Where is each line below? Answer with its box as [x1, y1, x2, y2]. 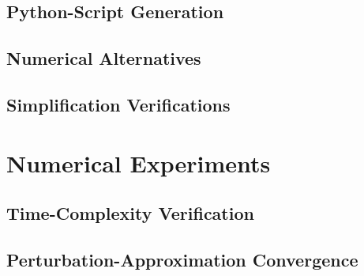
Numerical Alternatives [6, 46, 201, 70]
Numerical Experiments [6, 146, 271, 179]
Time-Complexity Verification [6, 201, 254, 225]
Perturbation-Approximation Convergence [6, 247, 358, 271]
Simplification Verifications [6, 92, 231, 116]
